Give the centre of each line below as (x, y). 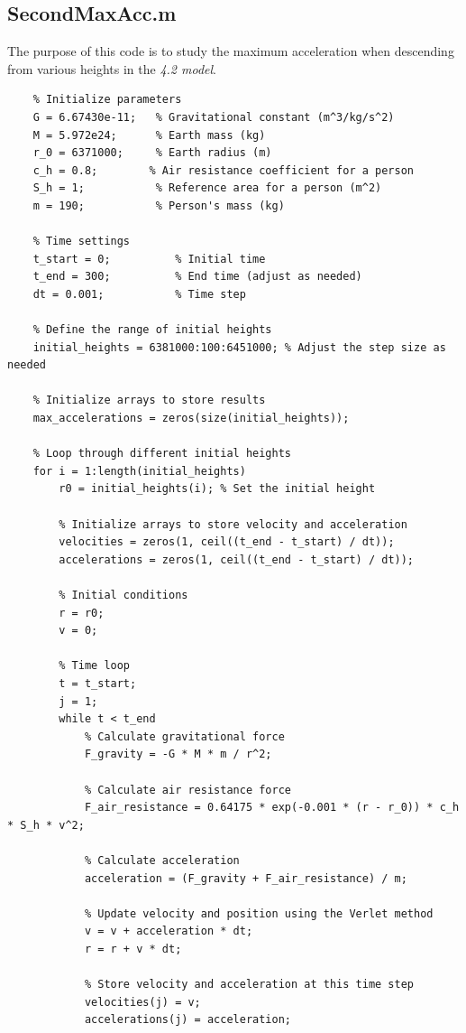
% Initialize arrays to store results (149, 400)
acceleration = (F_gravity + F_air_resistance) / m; (246, 878)
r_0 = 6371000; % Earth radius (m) (152, 153)
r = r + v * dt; (133, 949)
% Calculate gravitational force (184, 736)
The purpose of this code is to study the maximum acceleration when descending (231, 51)
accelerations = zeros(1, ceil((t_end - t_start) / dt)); (237, 559)
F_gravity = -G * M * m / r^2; (178, 754)
